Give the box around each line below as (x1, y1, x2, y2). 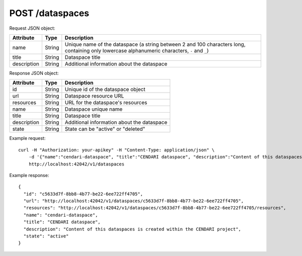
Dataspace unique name (64, 106, 123, 113)
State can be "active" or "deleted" (64, 126, 145, 133)
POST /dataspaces (9, 8, 90, 19)
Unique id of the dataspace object (64, 86, 145, 93)
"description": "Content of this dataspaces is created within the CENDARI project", (23, 226, 242, 232)
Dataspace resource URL (64, 93, 124, 100)
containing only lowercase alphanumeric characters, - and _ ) (64, 47, 209, 54)
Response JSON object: (9, 70, 59, 76)
